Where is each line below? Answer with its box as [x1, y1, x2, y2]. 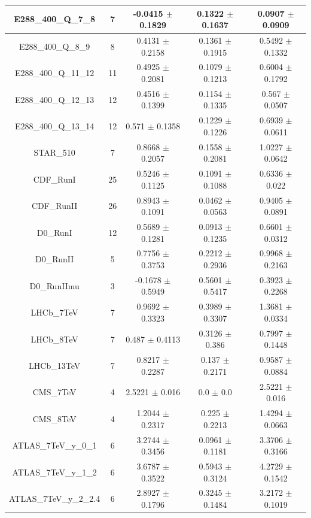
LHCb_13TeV [29, 359, 81, 371]
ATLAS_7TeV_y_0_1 [12, 439, 97, 452]
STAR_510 [33, 146, 75, 159]
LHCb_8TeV [31, 332, 78, 345]
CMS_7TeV [32, 386, 77, 398]
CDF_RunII [31, 199, 78, 212]
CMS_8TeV [32, 412, 77, 425]
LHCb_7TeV [31, 306, 78, 319]
